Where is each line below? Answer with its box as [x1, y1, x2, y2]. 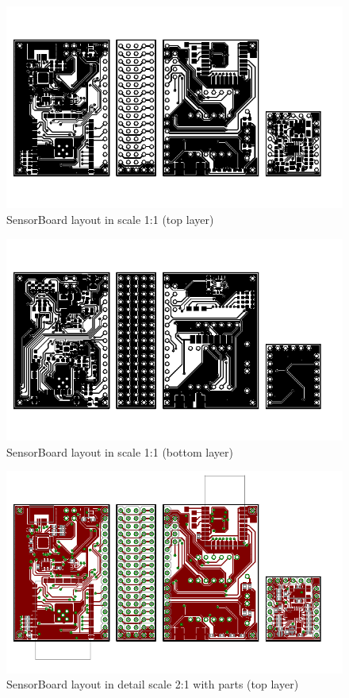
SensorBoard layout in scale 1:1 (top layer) [6, 210, 214, 227]
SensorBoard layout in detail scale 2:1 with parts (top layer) [6, 676, 299, 692]
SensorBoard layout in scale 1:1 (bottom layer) [6, 443, 233, 460]
